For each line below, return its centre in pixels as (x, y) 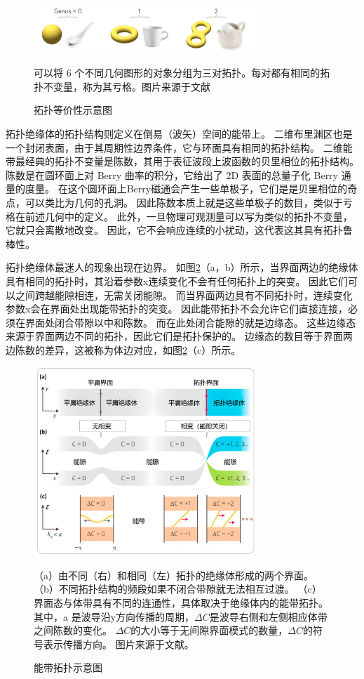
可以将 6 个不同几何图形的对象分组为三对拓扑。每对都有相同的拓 (182, 73)
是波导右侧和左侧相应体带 (268, 616)
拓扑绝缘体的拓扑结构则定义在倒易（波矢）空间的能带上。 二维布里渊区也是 (179, 134)
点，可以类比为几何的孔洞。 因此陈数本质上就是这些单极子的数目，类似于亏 (179, 203)
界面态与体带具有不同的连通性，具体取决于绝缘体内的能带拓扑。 (181, 602)
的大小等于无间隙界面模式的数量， (209, 630)
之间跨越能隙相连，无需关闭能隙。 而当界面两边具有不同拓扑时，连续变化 (184, 295)
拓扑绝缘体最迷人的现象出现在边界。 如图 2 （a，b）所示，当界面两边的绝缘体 (182, 267)
